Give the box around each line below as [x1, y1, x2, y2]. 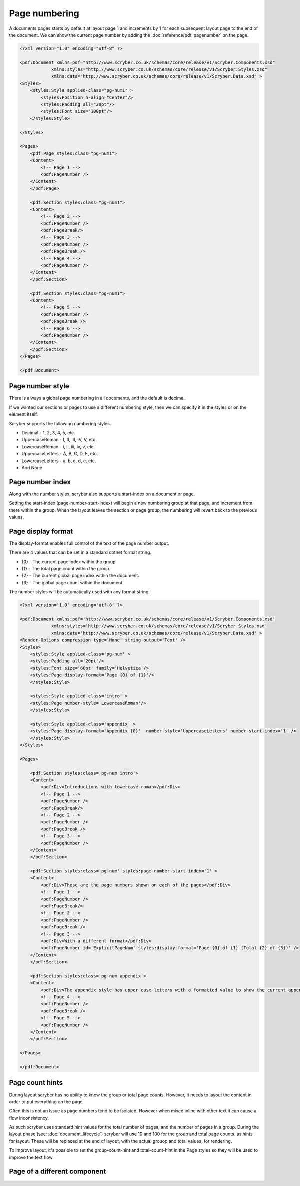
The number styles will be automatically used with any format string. [9, 589, 150, 595]
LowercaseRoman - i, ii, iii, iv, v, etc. [21, 443, 95, 450]
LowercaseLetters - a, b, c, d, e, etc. [21, 458, 96, 464]
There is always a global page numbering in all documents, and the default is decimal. [9, 395, 186, 401]
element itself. [9, 411, 38, 417]
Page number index [9, 478, 71, 486]
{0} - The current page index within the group [21, 558, 116, 565]
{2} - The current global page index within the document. [21, 573, 139, 579]
